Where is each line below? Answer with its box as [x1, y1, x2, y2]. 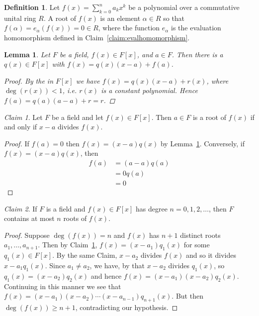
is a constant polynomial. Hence [101, 85, 198, 96]
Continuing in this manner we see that [4, 281, 121, 291]
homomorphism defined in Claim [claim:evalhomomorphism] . [4, 32, 190, 42]
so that [163, 12, 185, 23]
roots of [63, 213, 87, 223]
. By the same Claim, [52, 250, 117, 260]
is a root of [192, 111, 226, 122]
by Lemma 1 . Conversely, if [160, 138, 245, 148]
